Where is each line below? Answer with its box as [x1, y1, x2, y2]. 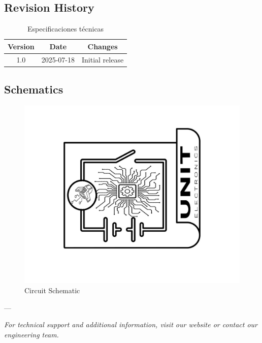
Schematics [4, 81, 63, 97]
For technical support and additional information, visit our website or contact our [4, 319, 258, 330]
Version [8, 41, 35, 51]
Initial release [81, 54, 124, 65]
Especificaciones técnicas [27, 23, 104, 34]
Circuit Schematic [24, 285, 80, 295]
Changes [87, 41, 118, 51]
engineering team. [4, 329, 59, 339]
